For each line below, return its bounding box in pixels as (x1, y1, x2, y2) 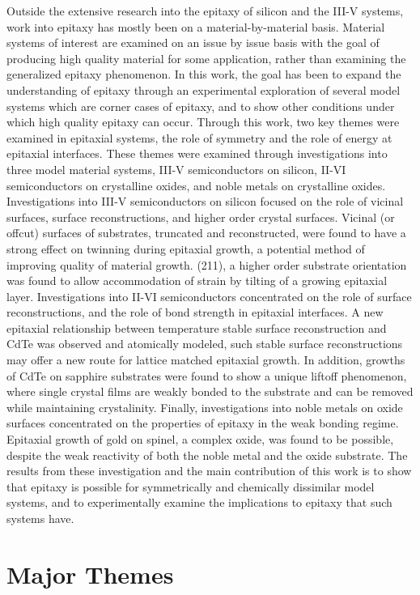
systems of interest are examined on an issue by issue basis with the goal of (6, 34, 380, 51)
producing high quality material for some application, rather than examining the (6, 49, 406, 66)
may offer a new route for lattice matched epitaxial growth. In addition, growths (6, 351, 405, 368)
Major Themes (6, 557, 174, 590)
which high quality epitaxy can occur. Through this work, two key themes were (6, 113, 400, 130)
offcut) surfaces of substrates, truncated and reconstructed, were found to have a (6, 224, 406, 241)
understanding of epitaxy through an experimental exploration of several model (6, 81, 401, 98)
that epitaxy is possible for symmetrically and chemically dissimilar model (6, 478, 375, 495)
